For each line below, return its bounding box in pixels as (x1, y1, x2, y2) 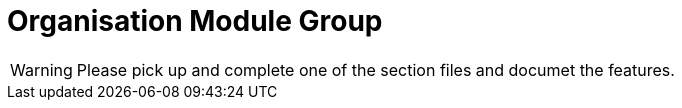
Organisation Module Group (7, 4, 383, 38)
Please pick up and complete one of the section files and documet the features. (76, 59, 675, 80)
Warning (10, 59, 73, 80)
